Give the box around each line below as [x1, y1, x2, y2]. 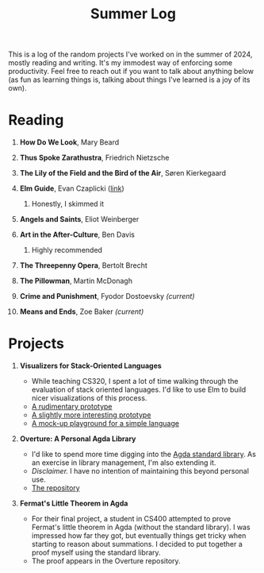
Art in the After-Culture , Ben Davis [19, 230, 135, 239]
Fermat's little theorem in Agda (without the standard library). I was [31, 522, 251, 532]
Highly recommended [31, 246, 103, 255]
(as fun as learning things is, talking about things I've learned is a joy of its [8, 75, 251, 84]
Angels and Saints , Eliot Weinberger [19, 215, 140, 224]
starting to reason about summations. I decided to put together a [31, 540, 243, 549]
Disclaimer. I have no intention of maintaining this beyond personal [31, 467, 250, 476]
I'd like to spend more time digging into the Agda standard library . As [31, 450, 256, 459]
